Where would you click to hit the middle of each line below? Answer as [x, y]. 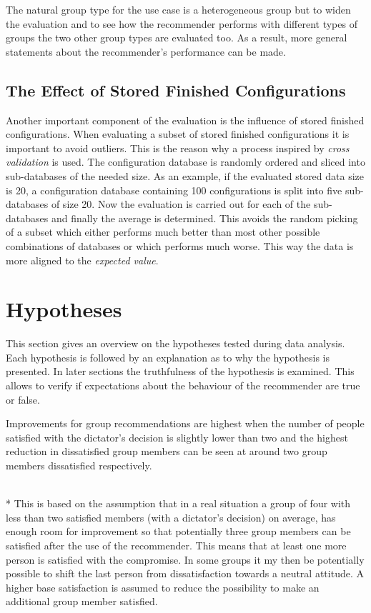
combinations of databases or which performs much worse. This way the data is [180, 245]
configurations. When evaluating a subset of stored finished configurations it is [178, 134]
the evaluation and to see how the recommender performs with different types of [182, 23]
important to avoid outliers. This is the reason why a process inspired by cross [178, 148]
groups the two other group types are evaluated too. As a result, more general [177, 38]
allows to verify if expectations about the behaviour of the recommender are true [183, 385]
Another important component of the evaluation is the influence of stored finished [185, 120]
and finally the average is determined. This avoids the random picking [204, 218]
